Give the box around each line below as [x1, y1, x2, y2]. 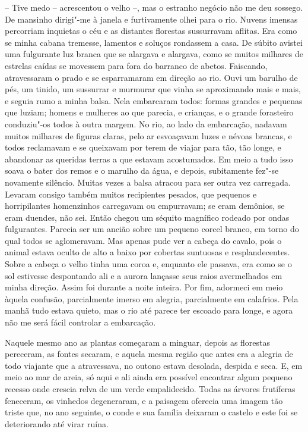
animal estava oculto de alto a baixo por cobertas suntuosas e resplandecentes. [5, 246, 290, 258]
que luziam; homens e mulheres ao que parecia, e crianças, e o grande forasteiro [5, 106, 294, 118]
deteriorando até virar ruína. [5, 417, 109, 430]
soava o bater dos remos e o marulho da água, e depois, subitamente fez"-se [5, 164, 279, 177]
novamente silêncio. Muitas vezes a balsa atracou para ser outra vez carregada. [5, 176, 291, 188]
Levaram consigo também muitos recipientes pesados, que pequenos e [5, 187, 257, 200]
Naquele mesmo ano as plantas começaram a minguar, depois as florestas [5, 336, 271, 348]
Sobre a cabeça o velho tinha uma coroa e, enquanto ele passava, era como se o [5, 258, 292, 270]
